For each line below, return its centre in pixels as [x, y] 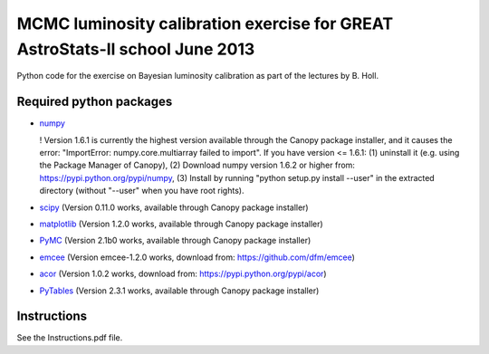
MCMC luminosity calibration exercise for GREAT [205, 24]
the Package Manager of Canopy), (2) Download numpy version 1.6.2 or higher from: [197, 165]
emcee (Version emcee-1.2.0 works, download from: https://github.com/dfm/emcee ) [197, 257]
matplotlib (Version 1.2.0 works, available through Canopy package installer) [181, 224]
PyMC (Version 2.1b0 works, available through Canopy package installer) [175, 241]
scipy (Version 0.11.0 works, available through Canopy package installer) [174, 207]
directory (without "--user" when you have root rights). [142, 191]
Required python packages [95, 102]
